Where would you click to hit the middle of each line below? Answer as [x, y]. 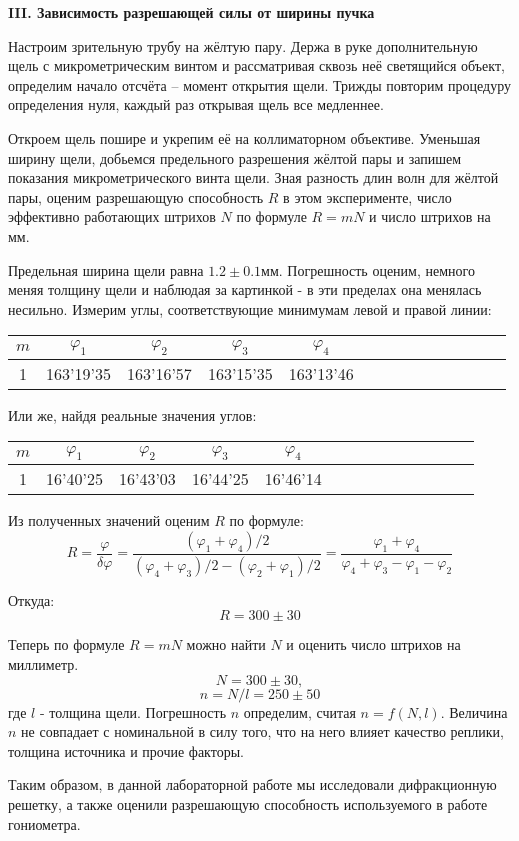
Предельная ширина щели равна [106, 269]
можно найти [226, 644]
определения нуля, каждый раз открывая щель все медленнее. [196, 104]
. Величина [474, 711]
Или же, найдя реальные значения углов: [132, 414]
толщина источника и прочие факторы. [126, 750]
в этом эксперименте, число [367, 196]
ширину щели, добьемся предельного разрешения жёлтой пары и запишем [235, 157]
